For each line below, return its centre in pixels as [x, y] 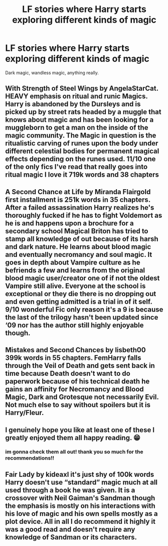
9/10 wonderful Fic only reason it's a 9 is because [84, 309]
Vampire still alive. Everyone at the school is [75, 286]
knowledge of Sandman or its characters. [71, 537]
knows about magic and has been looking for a [79, 120]
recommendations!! [30, 458]
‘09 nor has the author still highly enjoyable [74, 325]
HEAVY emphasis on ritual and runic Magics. [76, 96]
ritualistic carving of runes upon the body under [82, 143]
